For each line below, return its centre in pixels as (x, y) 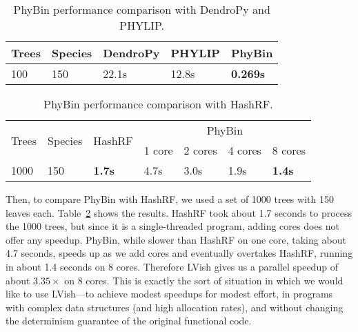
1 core (158, 150)
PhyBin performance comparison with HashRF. (158, 104)
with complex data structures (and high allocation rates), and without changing (175, 307)
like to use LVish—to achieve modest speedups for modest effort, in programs (169, 294)
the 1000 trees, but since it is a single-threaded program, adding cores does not (173, 226)
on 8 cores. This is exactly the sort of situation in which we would (204, 280)
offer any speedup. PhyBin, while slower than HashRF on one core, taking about (176, 239)
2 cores (200, 150)
